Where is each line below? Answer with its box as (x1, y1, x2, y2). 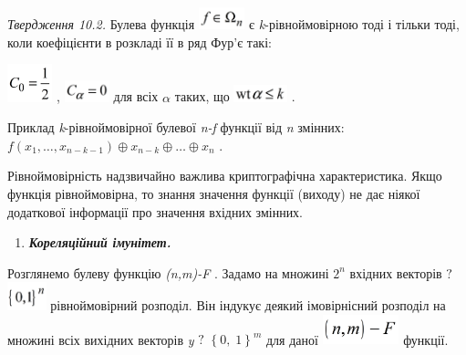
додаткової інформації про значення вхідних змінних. (7, 202, 304, 221)
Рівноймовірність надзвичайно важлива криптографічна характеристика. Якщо (7, 166, 442, 185)
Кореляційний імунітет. (28, 233, 171, 252)
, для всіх (56, 87, 159, 106)
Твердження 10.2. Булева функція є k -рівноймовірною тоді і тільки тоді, (7, 15, 460, 33)
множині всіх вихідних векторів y (7, 329, 194, 349)
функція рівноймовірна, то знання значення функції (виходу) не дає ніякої (7, 183, 420, 203)
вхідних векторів (349, 263, 442, 282)
